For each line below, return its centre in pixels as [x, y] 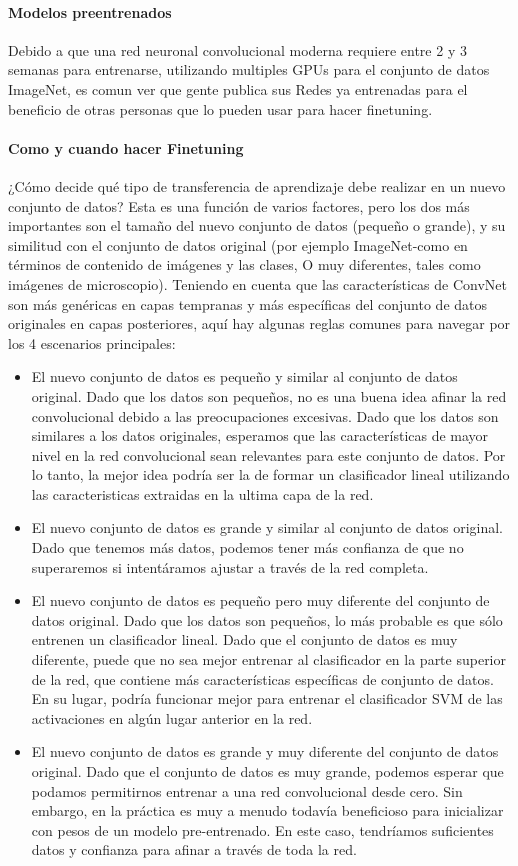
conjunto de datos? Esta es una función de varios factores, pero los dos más [239, 205]
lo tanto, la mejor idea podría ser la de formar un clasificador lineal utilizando [270, 474]
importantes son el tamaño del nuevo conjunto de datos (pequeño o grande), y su [257, 225]
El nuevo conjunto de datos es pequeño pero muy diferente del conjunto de [260, 600]
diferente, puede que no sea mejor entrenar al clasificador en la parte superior [269, 659]
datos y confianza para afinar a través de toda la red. [194, 849]
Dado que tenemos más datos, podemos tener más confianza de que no [247, 547]
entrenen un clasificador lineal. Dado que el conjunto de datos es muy [244, 639]
